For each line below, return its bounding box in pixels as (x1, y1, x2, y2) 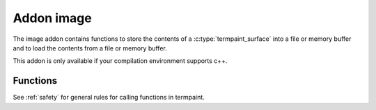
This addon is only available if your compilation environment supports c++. (13, 57, 228, 65)
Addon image (13, 10, 92, 26)
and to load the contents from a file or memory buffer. (13, 44, 167, 52)
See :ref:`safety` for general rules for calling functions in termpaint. (13, 93, 205, 102)
